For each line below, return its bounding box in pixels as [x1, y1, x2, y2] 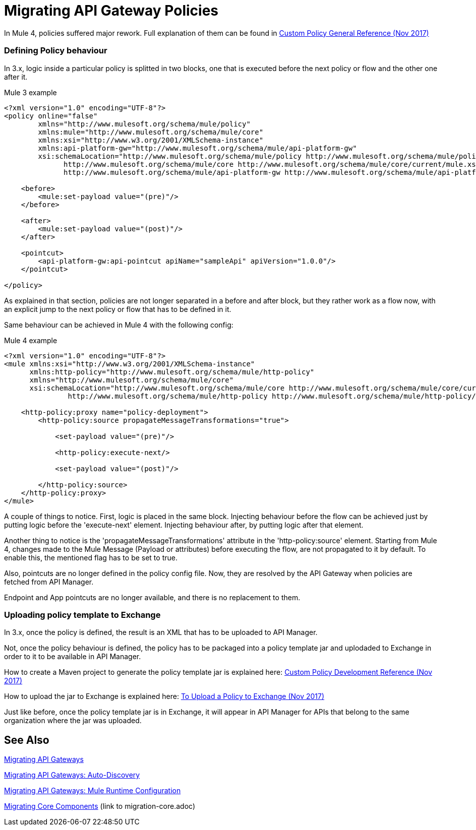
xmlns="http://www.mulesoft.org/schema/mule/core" [29, 375, 234, 384]
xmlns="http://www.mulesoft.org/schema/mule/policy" [38, 119, 251, 128]
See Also [4, 733, 49, 746]
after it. [4, 72, 28, 81]
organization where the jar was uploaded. [4, 716, 142, 725]
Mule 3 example [4, 88, 57, 97]
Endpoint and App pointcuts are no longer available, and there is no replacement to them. [4, 593, 301, 602]
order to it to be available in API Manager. [4, 652, 141, 661]
